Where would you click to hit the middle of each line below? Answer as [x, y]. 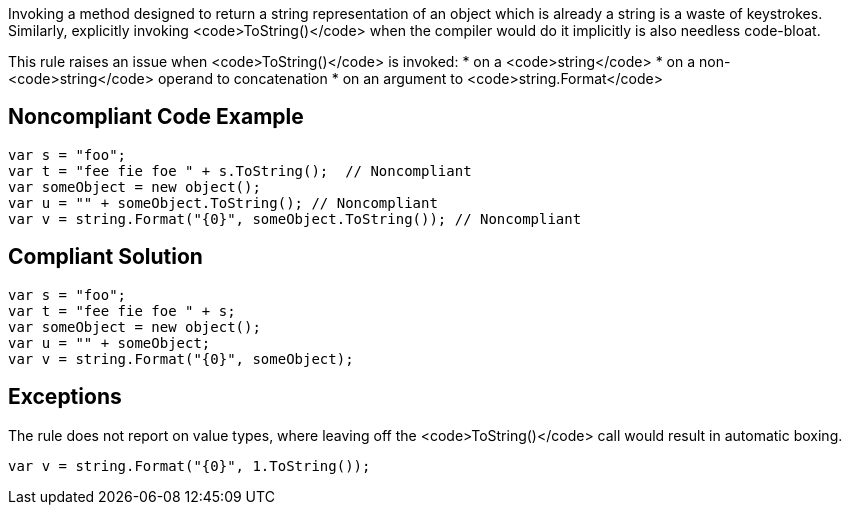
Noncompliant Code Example [156, 117]
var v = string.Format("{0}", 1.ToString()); [189, 465]
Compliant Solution [105, 257]
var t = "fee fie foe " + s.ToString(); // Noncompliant [240, 170]
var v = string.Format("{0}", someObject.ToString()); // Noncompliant [295, 218]
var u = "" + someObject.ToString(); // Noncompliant [223, 202]
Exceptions [65, 397]
